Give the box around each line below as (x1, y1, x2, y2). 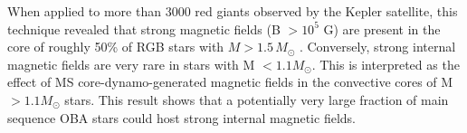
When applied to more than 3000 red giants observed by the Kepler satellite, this (7, 2, 458, 20)
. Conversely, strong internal (299, 37, 456, 56)
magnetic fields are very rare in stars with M (7, 54, 255, 73)
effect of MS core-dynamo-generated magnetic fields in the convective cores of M (7, 72, 453, 91)
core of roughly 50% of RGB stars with (7, 37, 224, 56)
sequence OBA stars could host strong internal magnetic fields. (7, 108, 356, 127)
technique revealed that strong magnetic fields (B (7, 19, 281, 38)
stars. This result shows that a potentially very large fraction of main (64, 90, 449, 109)
